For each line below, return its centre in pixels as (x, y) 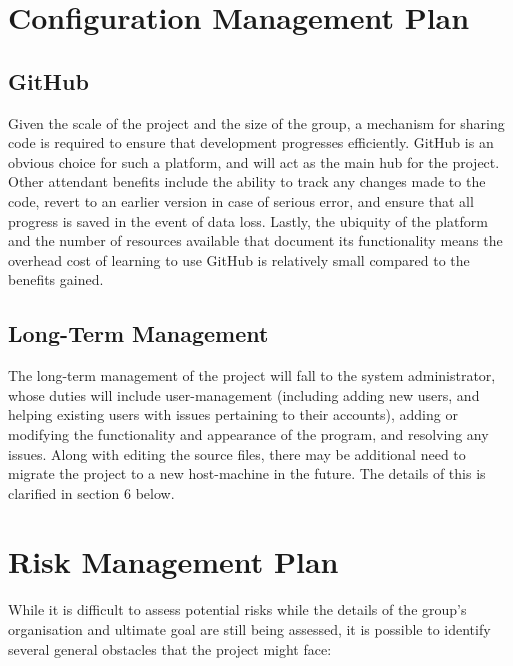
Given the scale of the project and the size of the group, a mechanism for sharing (256, 122)
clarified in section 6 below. (91, 492)
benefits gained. (56, 279)
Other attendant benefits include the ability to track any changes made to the (247, 181)
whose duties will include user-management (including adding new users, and (244, 394)
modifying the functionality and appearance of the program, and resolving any (248, 433)
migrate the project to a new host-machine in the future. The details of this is (247, 473)
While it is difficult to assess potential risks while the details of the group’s (237, 609)
